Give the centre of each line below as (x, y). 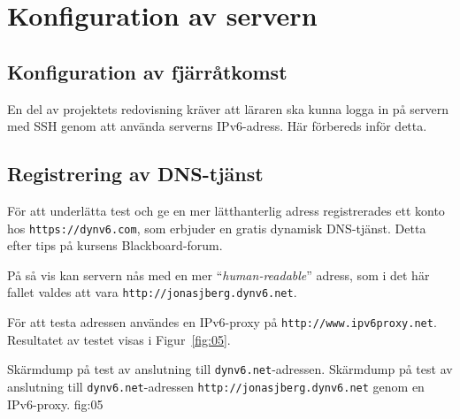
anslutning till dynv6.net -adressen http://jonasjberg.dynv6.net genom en (216, 386)
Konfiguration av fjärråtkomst (147, 71)
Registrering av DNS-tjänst (135, 174)
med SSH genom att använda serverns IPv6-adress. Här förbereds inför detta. (217, 126)
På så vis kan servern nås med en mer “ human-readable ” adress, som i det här (218, 274)
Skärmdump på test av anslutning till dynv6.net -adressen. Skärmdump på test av (230, 369)
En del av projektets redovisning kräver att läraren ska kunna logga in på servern (228, 108)
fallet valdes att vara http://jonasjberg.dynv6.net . (152, 292)
